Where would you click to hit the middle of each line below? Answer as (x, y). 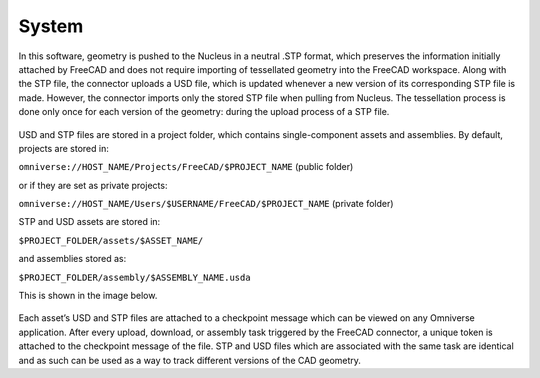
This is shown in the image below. (88, 296)
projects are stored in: (63, 148)
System (51, 26)
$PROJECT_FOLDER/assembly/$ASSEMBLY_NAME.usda (134, 277)
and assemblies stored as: (72, 259)
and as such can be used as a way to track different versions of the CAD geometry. (190, 360)
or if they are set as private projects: (93, 185)
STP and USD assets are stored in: (89, 222)
